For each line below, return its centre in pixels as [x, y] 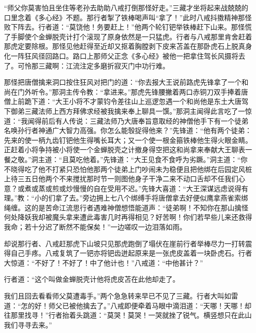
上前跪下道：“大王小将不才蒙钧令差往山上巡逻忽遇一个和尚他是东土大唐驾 [129, 101]
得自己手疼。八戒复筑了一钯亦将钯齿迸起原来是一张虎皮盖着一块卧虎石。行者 [128, 253]
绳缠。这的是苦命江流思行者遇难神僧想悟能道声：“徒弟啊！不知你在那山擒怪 [126, 207]
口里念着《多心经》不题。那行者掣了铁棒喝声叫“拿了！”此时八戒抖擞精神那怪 [128, 17]
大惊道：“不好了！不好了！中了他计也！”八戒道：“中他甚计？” [104, 262]
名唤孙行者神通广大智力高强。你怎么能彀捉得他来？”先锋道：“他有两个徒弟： [128, 130]
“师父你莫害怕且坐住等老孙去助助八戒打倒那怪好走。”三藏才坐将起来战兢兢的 [126, 7]
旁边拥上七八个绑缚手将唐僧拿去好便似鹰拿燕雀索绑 [165, 198]
